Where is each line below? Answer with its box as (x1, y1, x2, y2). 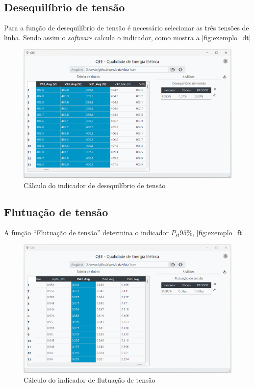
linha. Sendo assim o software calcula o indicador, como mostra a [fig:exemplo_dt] (4, 32, 251, 42)
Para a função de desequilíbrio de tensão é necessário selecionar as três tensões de (4, 23, 249, 33)
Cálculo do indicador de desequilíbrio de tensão (24, 180, 166, 190)
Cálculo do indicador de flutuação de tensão (24, 375, 155, 385)
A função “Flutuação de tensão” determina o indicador (4, 227, 169, 237)
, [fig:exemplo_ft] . (192, 227, 246, 237)
